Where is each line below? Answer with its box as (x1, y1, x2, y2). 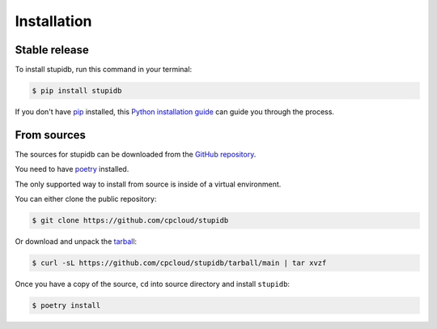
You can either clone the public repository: (15, 194, 157, 204)
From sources (15, 128, 87, 142)
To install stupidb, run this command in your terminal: (15, 65, 193, 75)
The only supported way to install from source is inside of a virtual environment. (15, 179, 282, 189)
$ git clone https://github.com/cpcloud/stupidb (32, 216, 229, 225)
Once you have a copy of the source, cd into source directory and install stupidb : (15, 280, 291, 289)
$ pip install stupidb (32, 86, 122, 96)
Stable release (15, 43, 89, 57)
